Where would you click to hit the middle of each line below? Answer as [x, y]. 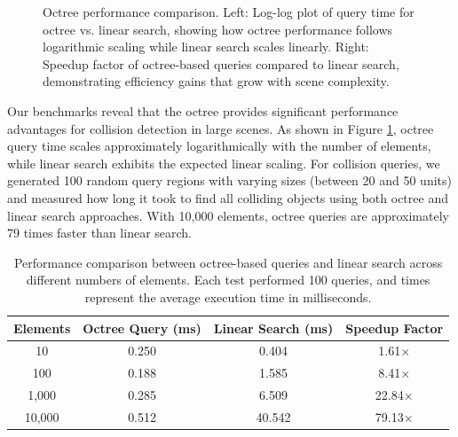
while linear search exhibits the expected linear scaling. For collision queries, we [224, 163]
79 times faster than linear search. [99, 233]
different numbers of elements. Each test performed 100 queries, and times [228, 280]
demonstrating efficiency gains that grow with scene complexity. [216, 81]
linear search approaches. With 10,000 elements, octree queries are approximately [228, 215]
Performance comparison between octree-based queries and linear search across [228, 262]
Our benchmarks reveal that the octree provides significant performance [203, 110]
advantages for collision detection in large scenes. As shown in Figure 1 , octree [221, 128]
